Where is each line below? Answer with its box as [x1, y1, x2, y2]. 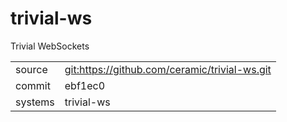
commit [15, 78, 51, 92]
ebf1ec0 [64, 78, 106, 92]
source [15, 62, 48, 76]
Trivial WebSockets [10, 40, 90, 52]
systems [15, 95, 55, 109]
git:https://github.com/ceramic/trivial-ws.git [64, 62, 272, 76]
